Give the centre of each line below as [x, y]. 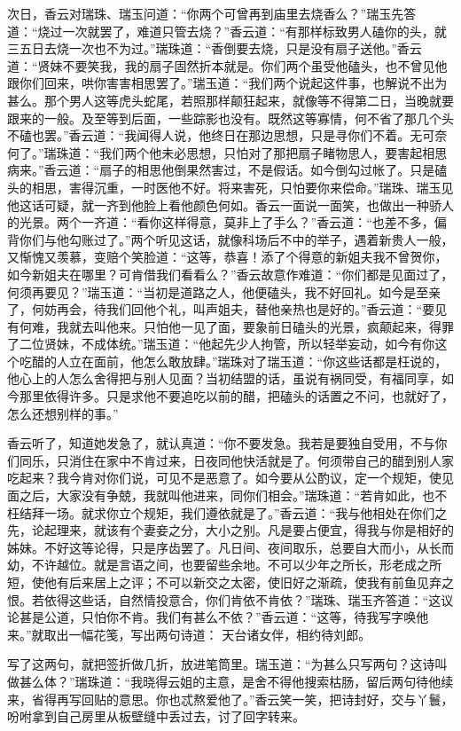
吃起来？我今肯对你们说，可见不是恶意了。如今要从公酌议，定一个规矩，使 [224, 478]
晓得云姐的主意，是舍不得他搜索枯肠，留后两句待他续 [298, 681]
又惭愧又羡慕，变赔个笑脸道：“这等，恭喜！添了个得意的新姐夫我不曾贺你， [227, 257]
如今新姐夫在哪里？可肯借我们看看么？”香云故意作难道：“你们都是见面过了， [230, 274]
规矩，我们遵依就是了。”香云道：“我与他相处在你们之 [295, 512]
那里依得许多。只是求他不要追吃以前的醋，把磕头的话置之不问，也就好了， [236, 396]
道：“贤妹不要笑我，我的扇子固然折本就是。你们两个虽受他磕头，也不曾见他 [227, 65]
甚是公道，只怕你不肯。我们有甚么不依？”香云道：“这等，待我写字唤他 [224, 617]
